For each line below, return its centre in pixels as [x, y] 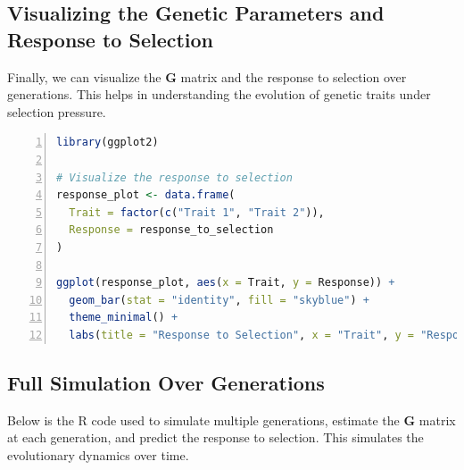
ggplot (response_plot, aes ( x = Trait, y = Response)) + [226, 283]
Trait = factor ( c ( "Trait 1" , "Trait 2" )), [197, 212]
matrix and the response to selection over [294, 76]
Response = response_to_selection [171, 230]
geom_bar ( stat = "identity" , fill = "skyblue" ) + [219, 300]
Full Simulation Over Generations [166, 382]
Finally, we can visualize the [84, 76]
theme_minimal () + [124, 318]
